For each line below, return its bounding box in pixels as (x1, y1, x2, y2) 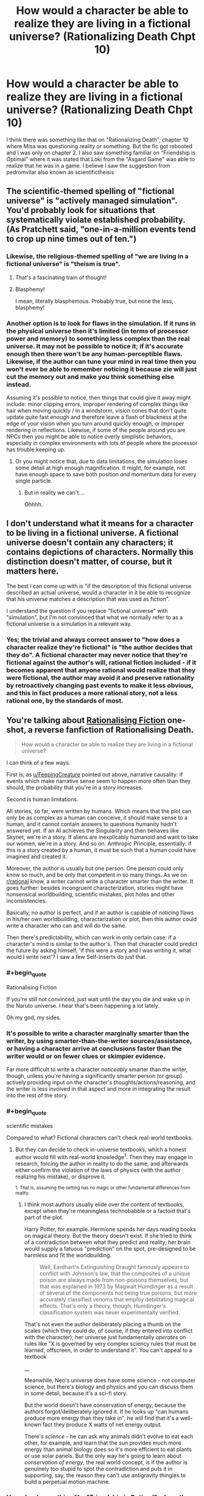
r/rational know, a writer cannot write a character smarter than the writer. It (6, 878, 194, 885)
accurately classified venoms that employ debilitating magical (39, 1295, 195, 1303)
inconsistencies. (6, 897, 47, 905)
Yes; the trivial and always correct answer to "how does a (6, 635, 180, 644)
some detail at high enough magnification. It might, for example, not (15, 464, 186, 471)
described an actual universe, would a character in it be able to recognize (6, 588, 191, 596)
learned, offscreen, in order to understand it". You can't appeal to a (24, 1346, 192, 1354)
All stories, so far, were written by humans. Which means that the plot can (6, 808, 192, 815)
